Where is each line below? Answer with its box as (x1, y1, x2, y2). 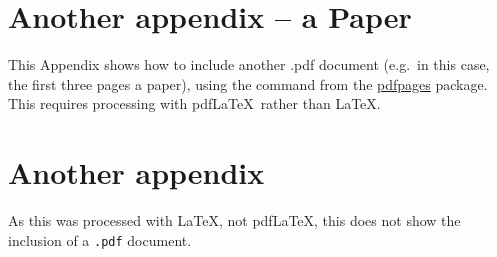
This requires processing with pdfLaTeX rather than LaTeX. (8, 93, 381, 114)
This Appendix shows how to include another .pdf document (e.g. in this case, (8, 54, 490, 75)
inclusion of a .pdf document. (8, 229, 192, 250)
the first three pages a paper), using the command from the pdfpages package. (8, 73, 488, 94)
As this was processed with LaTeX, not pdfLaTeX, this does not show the (8, 210, 461, 231)
